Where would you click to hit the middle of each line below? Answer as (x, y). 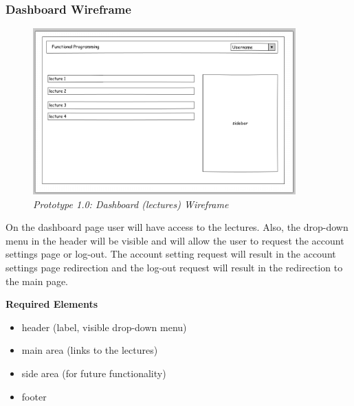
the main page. (37, 281)
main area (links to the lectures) (90, 350)
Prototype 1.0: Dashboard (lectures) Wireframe (131, 204)
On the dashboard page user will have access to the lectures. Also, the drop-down (177, 227)
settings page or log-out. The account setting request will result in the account (171, 254)
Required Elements (52, 304)
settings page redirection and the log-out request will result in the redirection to (174, 268)
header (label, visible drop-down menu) (104, 327)
